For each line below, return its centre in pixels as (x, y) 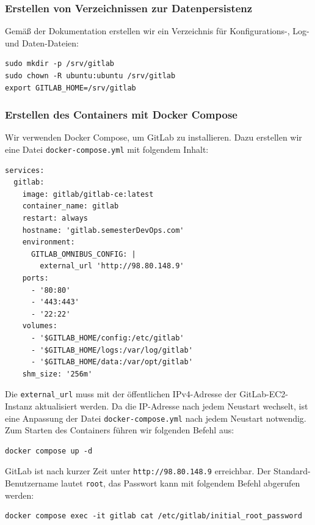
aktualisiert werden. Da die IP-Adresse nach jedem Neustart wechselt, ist (172, 406)
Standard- (292, 471)
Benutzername (32, 483)
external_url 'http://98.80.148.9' (112, 266)
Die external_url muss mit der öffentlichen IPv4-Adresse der (121, 394)
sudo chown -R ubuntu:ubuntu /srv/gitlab (90, 76)
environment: (49, 242)
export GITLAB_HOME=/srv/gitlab (71, 88)
